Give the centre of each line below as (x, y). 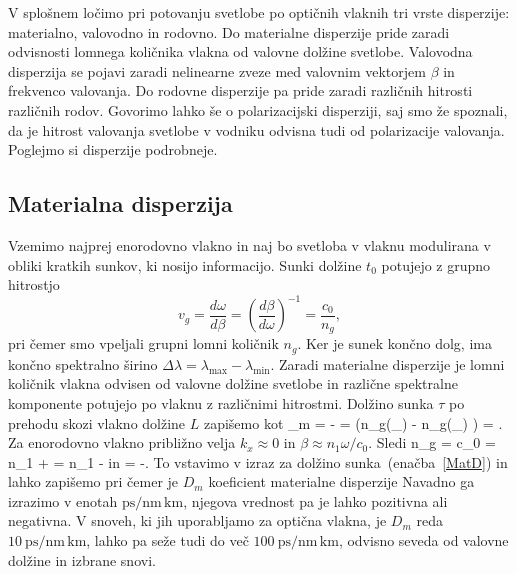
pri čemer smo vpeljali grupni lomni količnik (143, 343)
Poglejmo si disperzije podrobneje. (113, 149)
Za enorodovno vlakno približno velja (122, 442)
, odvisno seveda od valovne (423, 540)
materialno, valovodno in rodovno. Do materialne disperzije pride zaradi (229, 31)
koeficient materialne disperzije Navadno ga (341, 481)
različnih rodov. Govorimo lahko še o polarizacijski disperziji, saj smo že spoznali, (258, 109)
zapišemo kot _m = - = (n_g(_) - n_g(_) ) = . (353, 422)
